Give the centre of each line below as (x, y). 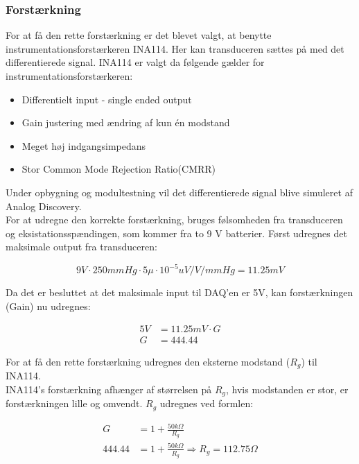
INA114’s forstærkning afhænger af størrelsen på (109, 389)
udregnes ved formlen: (207, 403)
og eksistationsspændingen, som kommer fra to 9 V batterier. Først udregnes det (176, 233)
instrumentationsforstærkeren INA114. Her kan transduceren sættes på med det (175, 48)
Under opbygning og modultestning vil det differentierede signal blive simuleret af (179, 192)
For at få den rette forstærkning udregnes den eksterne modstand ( (148, 361)
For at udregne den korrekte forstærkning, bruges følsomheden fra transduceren (174, 220)
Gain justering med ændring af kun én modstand (126, 122)
